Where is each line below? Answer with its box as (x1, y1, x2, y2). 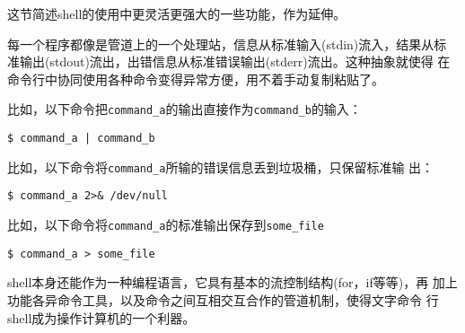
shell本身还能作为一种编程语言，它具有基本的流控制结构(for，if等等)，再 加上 (7, 273, 458, 292)
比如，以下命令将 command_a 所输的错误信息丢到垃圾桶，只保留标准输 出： (7, 157, 434, 176)
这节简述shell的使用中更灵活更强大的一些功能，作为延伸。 (7, 4, 347, 22)
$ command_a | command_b (7, 132, 155, 145)
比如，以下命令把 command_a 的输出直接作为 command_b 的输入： (7, 100, 362, 118)
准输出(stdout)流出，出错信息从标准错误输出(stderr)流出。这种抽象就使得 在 (7, 52, 451, 71)
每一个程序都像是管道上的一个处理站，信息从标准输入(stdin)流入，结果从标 (7, 34, 447, 53)
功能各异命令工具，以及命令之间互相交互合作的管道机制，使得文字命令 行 (7, 290, 439, 309)
